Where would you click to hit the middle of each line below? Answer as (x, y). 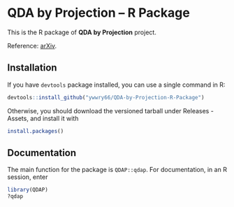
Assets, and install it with (43, 118)
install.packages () (36, 131)
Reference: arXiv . (32, 45)
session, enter (28, 177)
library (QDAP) (28, 190)
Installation (32, 68)
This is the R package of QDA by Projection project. (82, 32)
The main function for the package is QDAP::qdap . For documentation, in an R (117, 170)
